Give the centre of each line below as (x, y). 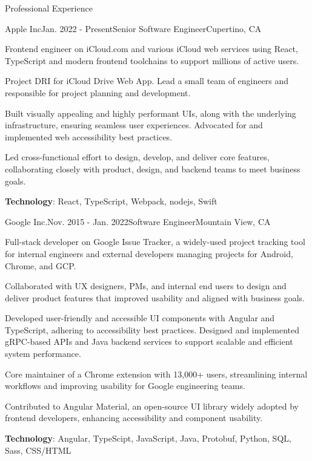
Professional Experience (49, 8)
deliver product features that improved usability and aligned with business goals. (155, 297)
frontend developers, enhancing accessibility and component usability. (134, 418)
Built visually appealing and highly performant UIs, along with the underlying (151, 113)
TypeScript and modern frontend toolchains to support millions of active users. (152, 60)
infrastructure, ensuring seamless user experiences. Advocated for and (134, 125)
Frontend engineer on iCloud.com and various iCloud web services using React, (151, 49)
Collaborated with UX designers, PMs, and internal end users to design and (146, 286)
